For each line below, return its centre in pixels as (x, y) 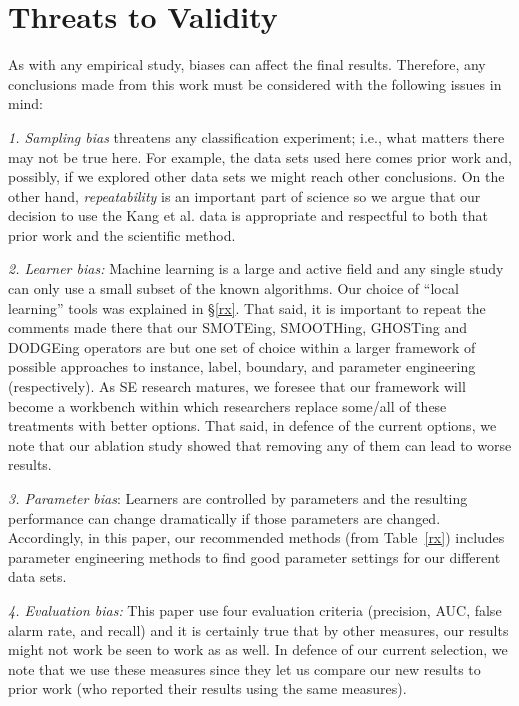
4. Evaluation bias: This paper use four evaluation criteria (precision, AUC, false (255, 609)
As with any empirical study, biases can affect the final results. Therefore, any (247, 64)
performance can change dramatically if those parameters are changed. (224, 517)
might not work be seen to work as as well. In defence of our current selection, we (258, 649)
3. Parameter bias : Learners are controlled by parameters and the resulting (238, 498)
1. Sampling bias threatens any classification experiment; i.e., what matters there (256, 136)
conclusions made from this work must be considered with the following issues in (255, 83)
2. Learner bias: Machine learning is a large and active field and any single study (256, 268)
